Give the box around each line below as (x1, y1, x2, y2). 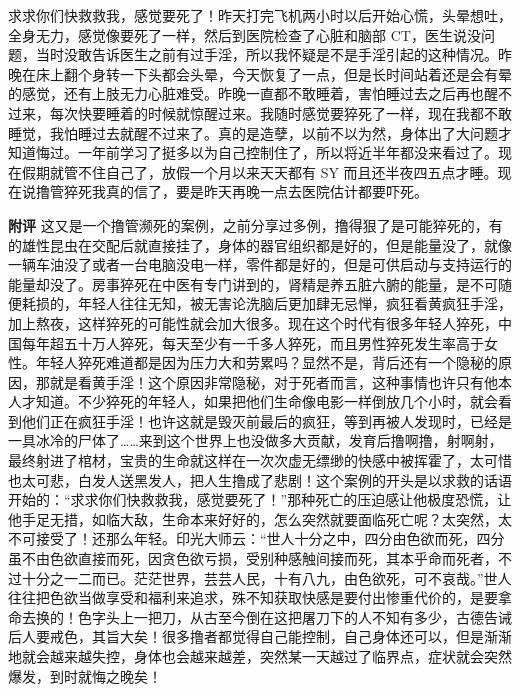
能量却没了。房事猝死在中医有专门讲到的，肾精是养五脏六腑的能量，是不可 (8, 273, 498, 294)
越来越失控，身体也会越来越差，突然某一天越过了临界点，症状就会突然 (49, 646, 512, 666)
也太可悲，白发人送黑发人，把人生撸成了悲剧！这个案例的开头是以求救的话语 (8, 469, 512, 490)
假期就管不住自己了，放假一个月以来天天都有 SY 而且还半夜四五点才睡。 (21, 161, 498, 182)
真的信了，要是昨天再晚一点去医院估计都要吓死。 (105, 181, 428, 202)
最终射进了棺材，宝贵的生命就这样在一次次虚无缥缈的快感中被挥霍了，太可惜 (8, 450, 512, 471)
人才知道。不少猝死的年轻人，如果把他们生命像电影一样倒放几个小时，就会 (8, 391, 498, 412)
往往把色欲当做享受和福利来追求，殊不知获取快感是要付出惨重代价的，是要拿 (8, 587, 512, 608)
